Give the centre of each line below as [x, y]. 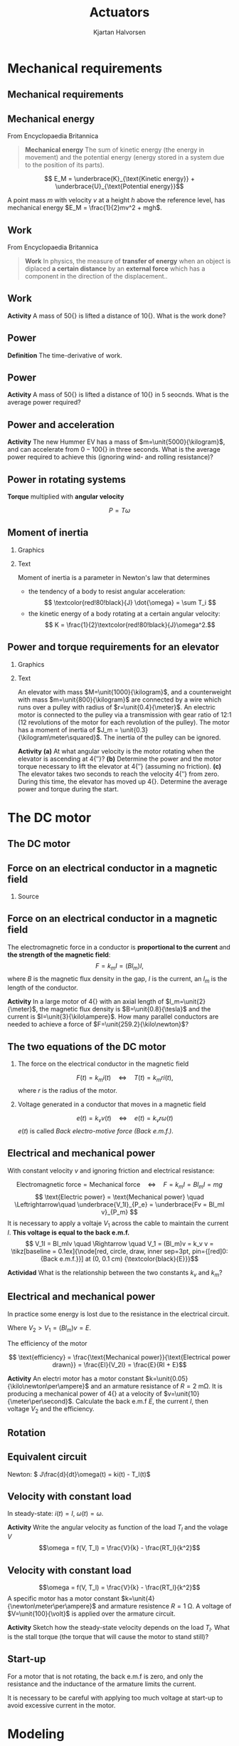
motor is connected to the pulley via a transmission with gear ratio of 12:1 [124, 714]
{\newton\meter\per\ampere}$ [52, 1606]
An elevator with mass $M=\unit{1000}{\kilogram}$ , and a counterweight [124, 692]
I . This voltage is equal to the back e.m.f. [69, 1232]
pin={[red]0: [210, 1252]
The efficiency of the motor [47, 1343]
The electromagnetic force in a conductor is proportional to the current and [119, 947]
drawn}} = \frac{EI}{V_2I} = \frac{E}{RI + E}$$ [119, 1364]
